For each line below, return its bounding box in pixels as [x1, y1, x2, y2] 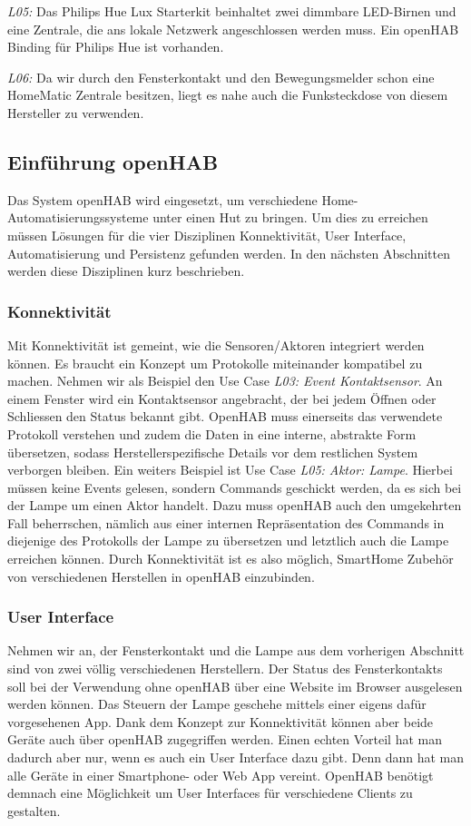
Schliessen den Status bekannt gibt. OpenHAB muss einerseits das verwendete [7, 407, 443, 426]
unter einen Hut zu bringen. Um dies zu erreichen [152, 208, 428, 227]
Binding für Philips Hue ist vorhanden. [7, 37, 224, 56]
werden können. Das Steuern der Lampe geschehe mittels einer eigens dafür [7, 694, 427, 713]
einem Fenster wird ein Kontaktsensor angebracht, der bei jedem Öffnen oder [7, 388, 437, 408]
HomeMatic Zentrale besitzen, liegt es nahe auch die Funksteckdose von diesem [7, 85, 448, 104]
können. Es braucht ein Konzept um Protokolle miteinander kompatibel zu [7, 353, 423, 372]
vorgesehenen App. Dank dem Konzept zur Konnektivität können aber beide [7, 712, 434, 731]
